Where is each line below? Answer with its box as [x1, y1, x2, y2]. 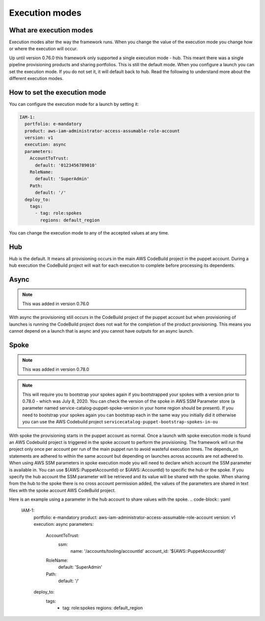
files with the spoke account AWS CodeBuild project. [9, 487, 116, 493]
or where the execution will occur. [9, 46, 78, 52]
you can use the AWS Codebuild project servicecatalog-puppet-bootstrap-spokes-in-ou [22, 419, 218, 425]
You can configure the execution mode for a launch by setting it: [9, 101, 139, 107]
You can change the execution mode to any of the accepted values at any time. [9, 230, 169, 235]
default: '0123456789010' [35, 162, 98, 168]
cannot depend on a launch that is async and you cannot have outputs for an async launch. [9, 328, 194, 334]
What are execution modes [9, 26, 93, 34]
